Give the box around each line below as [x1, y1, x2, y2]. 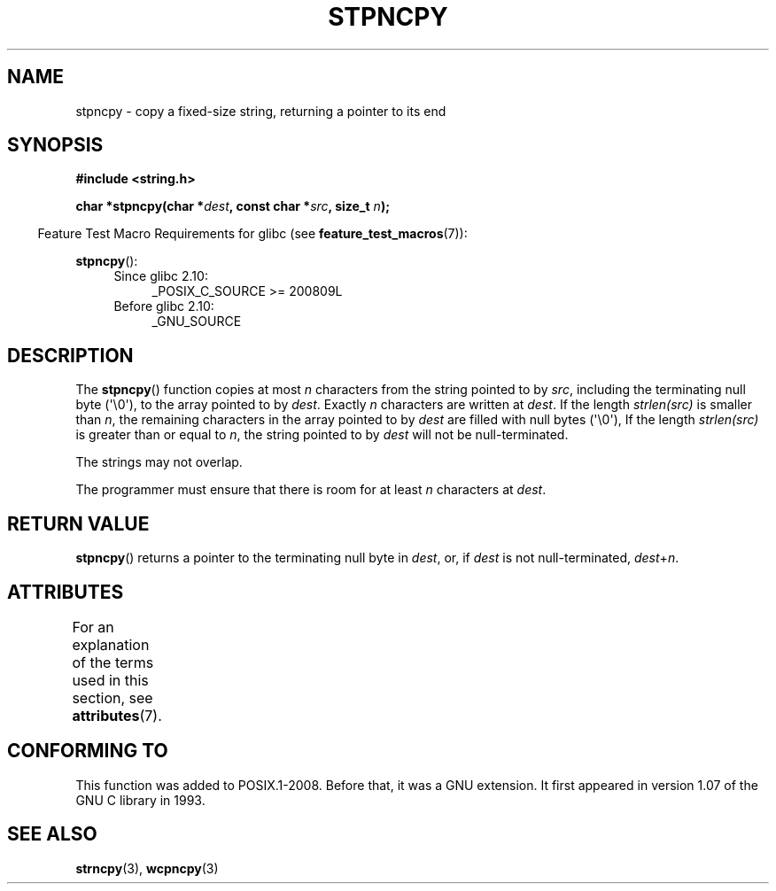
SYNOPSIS [7, 134, 104, 157]
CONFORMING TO [7, 740, 168, 763]
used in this [72, 670, 149, 689]
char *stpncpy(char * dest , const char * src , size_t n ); [75, 198, 390, 214]
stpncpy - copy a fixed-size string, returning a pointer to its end [75, 103, 446, 119]
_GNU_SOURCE [151, 314, 242, 329]
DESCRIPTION [7, 344, 134, 367]
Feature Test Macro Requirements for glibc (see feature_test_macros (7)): [37, 226, 468, 242]
